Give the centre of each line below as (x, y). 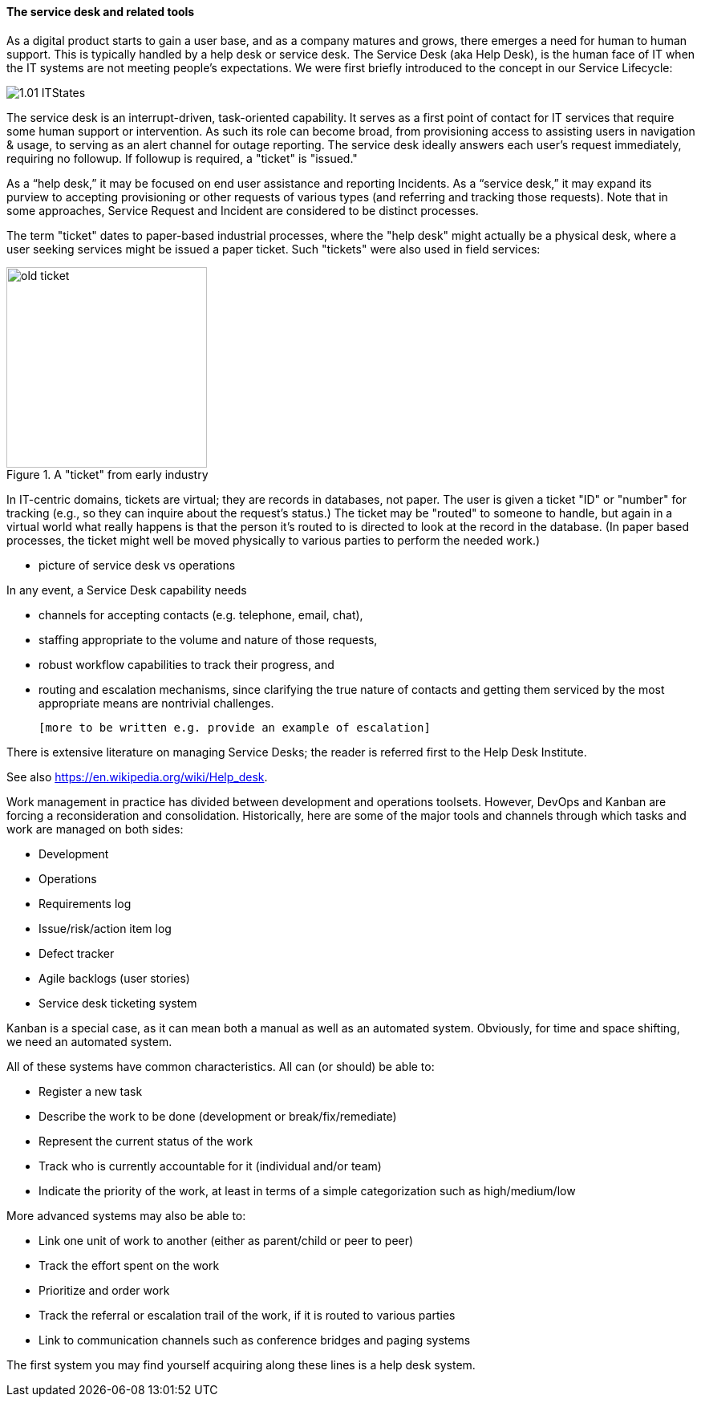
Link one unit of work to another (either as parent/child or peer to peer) (226, 1240)
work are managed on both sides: (95, 829)
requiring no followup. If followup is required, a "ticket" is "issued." (182, 158)
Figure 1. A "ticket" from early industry (107, 474)
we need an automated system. (89, 1041)
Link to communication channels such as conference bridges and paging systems (255, 1340)
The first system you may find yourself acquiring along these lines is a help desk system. (241, 1364)
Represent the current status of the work (146, 1141)
